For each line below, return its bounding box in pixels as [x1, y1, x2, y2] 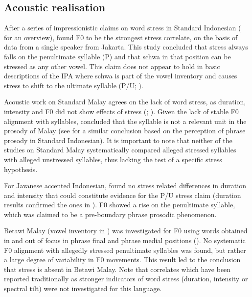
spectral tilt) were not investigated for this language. [4, 283, 162, 294]
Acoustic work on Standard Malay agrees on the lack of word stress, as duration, [4, 97, 246, 107]
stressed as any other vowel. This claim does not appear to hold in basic [4, 61, 220, 71]
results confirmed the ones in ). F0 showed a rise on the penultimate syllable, [4, 199, 235, 210]
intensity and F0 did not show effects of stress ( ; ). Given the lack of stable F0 [4, 106, 239, 116]
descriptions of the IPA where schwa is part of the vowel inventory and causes [4, 71, 237, 81]
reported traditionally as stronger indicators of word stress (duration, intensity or [4, 273, 248, 284]
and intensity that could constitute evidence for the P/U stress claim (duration [4, 190, 241, 200]
